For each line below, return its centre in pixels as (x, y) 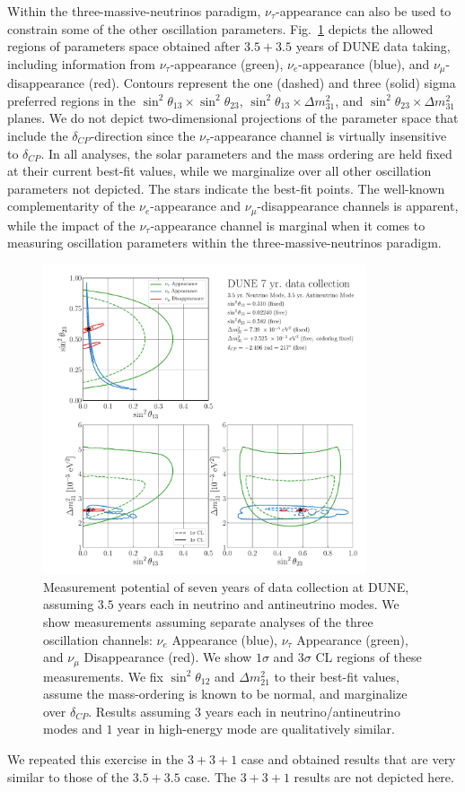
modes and (73, 729)
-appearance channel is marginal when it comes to (288, 225)
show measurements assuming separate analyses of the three (208, 622)
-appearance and (196, 206)
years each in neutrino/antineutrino (303, 711)
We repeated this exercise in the (96, 759)
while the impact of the (71, 225)
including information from (82, 63)
